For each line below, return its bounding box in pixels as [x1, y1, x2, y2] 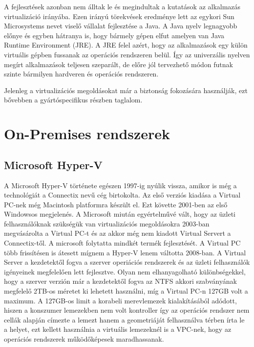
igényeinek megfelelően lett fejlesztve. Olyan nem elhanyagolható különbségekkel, [4, 266, 246, 276]
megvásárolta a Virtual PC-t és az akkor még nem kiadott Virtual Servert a [4, 228, 231, 238]
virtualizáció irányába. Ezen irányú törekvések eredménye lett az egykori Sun [4, 11, 234, 21]
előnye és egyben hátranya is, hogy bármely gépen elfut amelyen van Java [4, 30, 225, 40]
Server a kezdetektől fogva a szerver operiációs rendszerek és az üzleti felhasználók [4, 257, 250, 267]
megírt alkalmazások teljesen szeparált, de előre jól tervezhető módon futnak [4, 59, 233, 69]
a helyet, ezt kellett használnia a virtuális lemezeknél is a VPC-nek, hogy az [4, 324, 232, 334]
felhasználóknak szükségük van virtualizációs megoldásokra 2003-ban [4, 218, 210, 228]
